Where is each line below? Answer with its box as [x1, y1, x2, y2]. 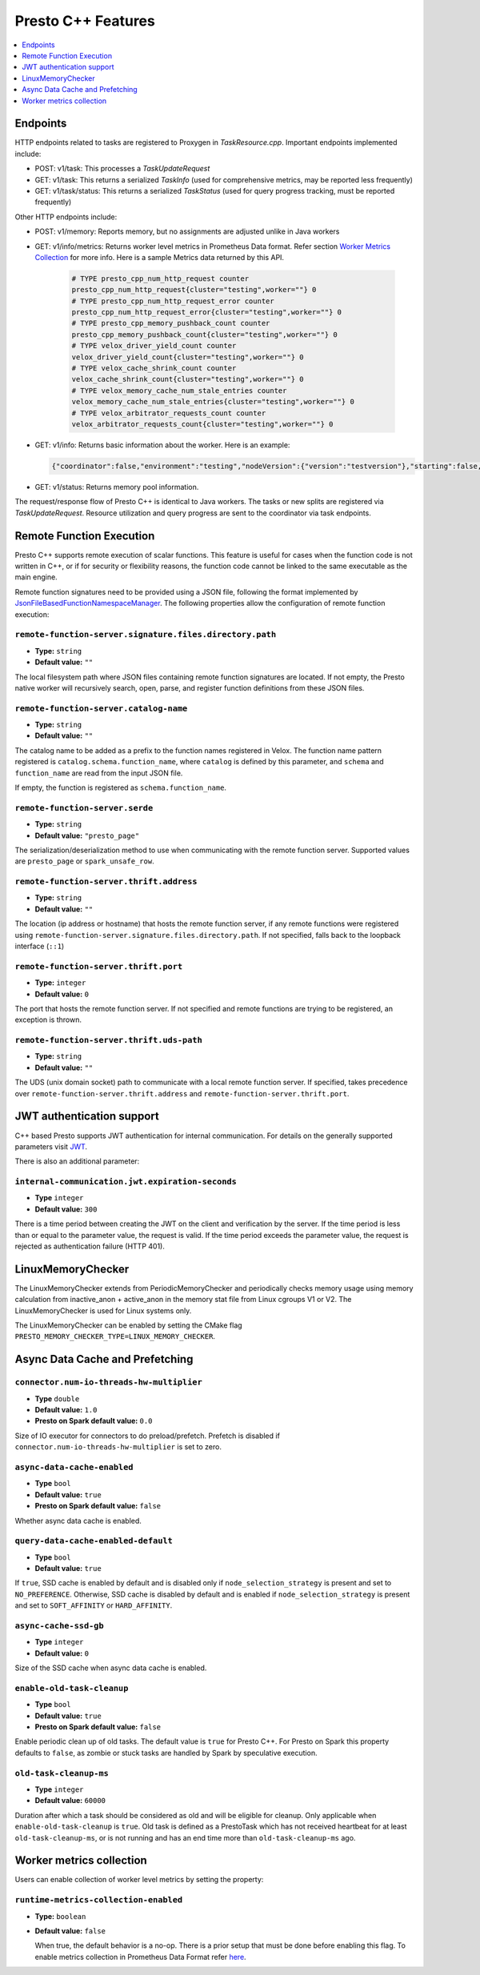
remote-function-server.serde [14, 803, 154, 813]
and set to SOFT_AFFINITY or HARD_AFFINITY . [14, 1600, 173, 1610]
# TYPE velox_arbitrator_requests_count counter [71, 408, 266, 418]
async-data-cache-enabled [14, 1461, 134, 1472]
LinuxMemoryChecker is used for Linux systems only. [14, 1305, 192, 1316]
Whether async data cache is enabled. [14, 1516, 142, 1525]
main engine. [14, 572, 58, 582]
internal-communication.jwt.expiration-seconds [14, 1176, 238, 1188]
